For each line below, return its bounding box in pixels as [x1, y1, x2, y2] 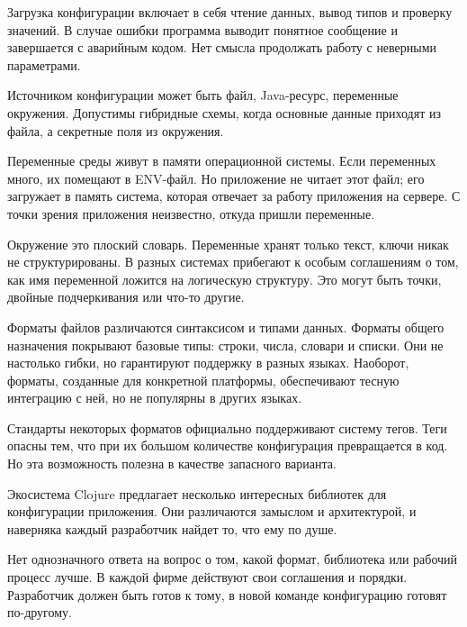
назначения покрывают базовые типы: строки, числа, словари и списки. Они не [7, 335, 444, 354]
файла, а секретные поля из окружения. [7, 121, 224, 140]
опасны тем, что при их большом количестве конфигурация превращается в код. [7, 436, 448, 455]
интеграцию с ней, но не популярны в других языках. [7, 388, 302, 407]
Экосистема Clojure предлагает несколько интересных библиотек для [7, 484, 387, 503]
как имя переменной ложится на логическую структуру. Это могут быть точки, [7, 269, 442, 288]
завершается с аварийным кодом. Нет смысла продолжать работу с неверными [7, 38, 437, 57]
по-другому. [7, 603, 72, 622]
